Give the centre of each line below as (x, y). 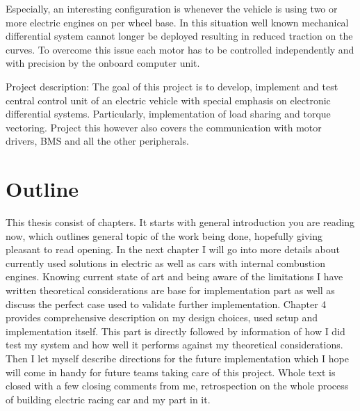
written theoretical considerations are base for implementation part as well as (170, 290)
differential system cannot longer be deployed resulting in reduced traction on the (179, 36)
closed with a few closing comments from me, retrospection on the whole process (177, 386)
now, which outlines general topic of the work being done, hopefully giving (164, 235)
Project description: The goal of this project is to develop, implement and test (172, 86)
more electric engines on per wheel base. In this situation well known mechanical (177, 22)
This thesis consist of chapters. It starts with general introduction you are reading (180, 222)
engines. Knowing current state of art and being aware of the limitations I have (174, 276)
